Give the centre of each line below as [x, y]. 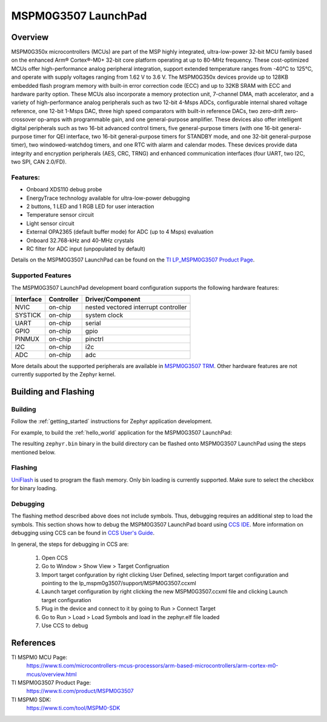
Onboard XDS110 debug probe [64, 189]
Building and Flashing [53, 392]
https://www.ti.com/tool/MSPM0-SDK [73, 708]
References [33, 642]
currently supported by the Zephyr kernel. [64, 375]
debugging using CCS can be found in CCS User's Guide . [83, 533]
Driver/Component [113, 299]
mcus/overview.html [51, 674]
